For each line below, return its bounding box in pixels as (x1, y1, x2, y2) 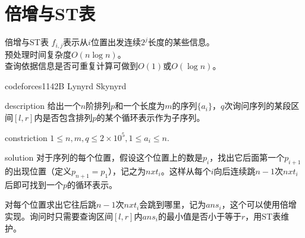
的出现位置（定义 (5, 164, 71, 177)
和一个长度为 (115, 99, 165, 112)
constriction (5, 131, 48, 143)
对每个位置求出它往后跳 (5, 198, 96, 211)
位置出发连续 (90, 36, 141, 48)
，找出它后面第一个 (209, 151, 285, 164)
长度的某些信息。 (147, 36, 215, 48)
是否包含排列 (42, 111, 93, 123)
